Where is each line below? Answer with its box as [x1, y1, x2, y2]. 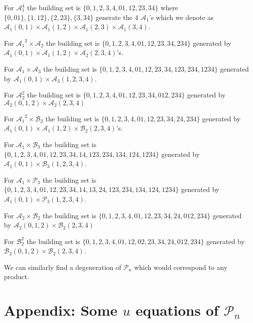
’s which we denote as [149, 12, 214, 22]
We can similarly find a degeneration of [4, 262, 121, 272]
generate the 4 [96, 12, 138, 22]
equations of [136, 300, 219, 320]
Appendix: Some [4, 300, 117, 320]
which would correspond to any [134, 262, 228, 272]
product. [4, 271, 29, 282]
